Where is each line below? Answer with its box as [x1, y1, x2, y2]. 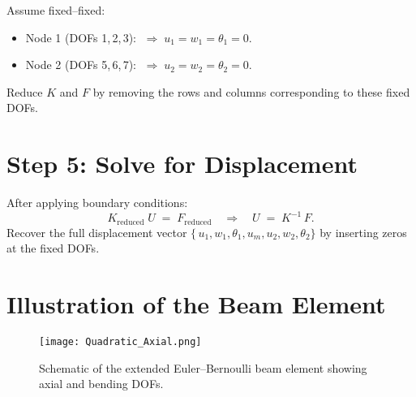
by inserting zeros [320, 223, 407, 240]
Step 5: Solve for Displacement [6, 147, 358, 180]
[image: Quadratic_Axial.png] [39, 335, 202, 347]
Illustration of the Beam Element [6, 287, 386, 321]
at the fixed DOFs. [6, 239, 100, 257]
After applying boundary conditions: [6, 194, 188, 211]
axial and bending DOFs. [39, 375, 164, 392]
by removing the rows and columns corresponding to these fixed [92, 83, 410, 100]
